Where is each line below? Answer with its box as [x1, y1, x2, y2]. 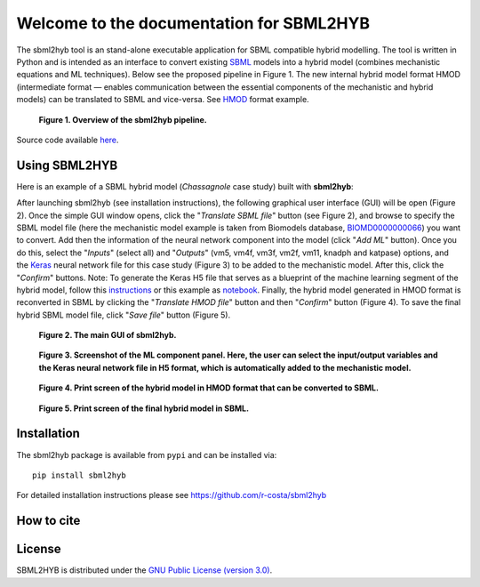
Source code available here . [16, 134, 119, 145]
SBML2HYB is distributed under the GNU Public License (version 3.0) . [16, 565, 273, 575]
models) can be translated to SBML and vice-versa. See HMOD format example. [16, 94, 310, 105]
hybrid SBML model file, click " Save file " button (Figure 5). [16, 310, 231, 320]
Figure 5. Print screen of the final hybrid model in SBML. [38, 403, 249, 414]
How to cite [16, 513, 81, 528]
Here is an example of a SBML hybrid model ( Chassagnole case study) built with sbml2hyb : [16, 181, 355, 191]
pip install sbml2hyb [32, 470, 126, 480]
